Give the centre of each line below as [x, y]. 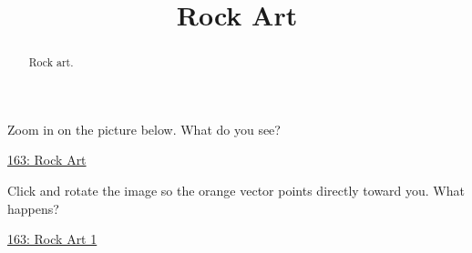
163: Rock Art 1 [52, 239]
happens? [33, 208]
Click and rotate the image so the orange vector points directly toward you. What [236, 191]
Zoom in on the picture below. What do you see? [144, 129]
